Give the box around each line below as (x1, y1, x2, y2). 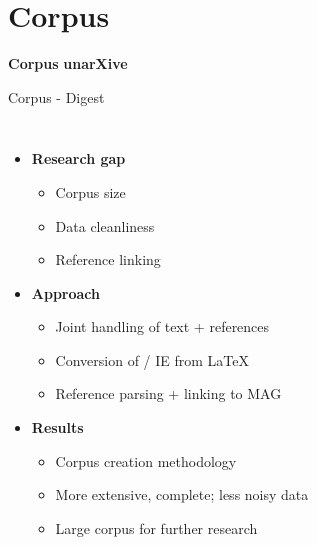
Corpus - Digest (8, 86, 105, 107)
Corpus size (55, 181, 126, 202)
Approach (31, 282, 101, 303)
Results (31, 417, 84, 438)
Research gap (31, 148, 126, 169)
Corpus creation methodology (55, 450, 237, 471)
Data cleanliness (55, 215, 155, 236)
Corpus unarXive (8, 53, 128, 74)
